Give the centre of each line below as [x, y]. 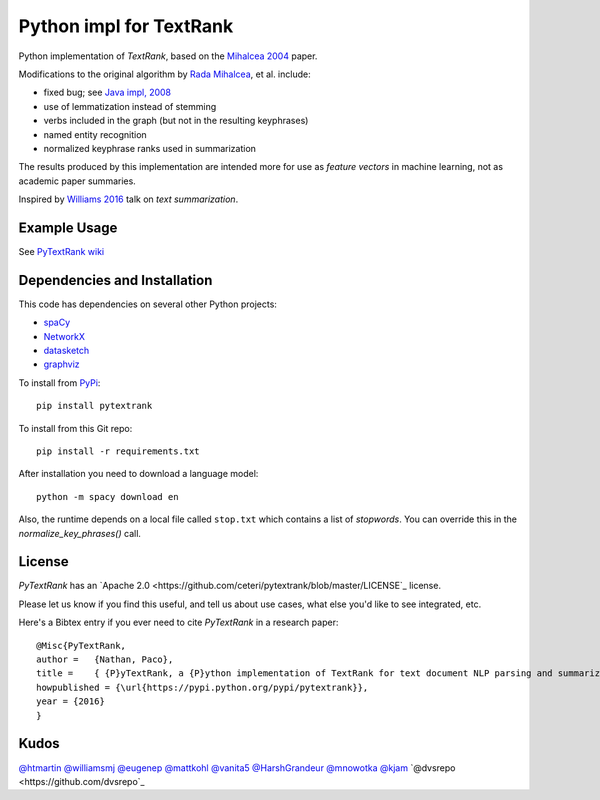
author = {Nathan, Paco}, [105, 659]
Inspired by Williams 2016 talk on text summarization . [128, 199]
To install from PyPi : [59, 382]
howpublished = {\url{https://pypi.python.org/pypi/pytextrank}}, [202, 687]
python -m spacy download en [107, 496]
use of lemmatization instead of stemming [130, 106]
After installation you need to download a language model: [138, 474]
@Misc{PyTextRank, [81, 645]
